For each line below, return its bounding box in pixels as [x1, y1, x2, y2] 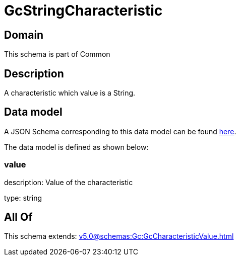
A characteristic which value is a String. [4, 89, 136, 98]
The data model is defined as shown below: [4, 142, 149, 151]
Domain [4, 28, 44, 41]
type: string [4, 193, 42, 202]
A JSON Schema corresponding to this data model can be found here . [4, 127, 236, 136]
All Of [4, 211, 33, 224]
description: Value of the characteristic [4, 178, 133, 187]
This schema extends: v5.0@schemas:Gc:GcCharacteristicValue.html [4, 232, 234, 241]
